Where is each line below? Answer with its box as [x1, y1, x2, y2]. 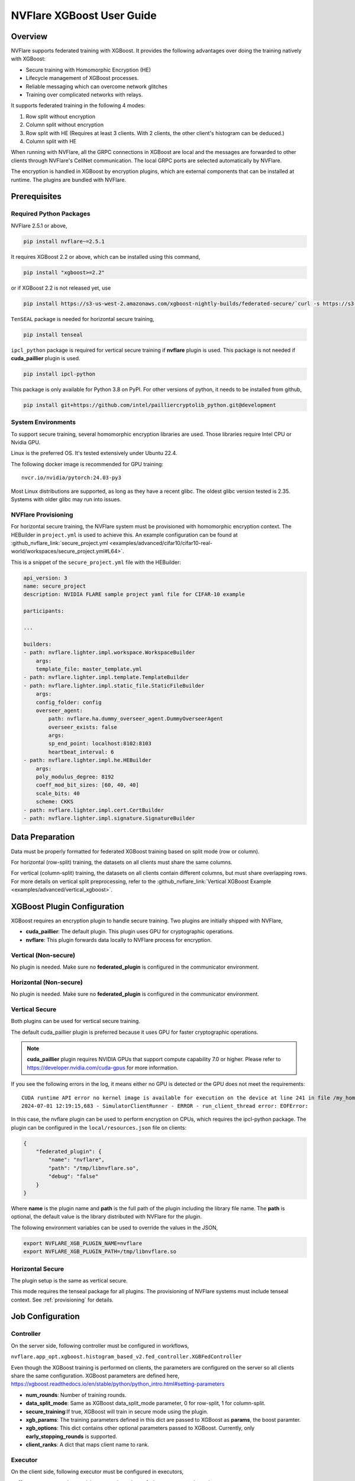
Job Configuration [11, 1312, 80, 1322]
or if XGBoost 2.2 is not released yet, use [11, 284, 111, 291]
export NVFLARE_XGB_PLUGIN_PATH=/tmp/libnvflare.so [23, 1248, 177, 1255]
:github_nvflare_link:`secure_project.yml [11, 539, 109, 546]
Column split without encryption [25, 121, 104, 129]
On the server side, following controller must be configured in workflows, [11, 1342, 189, 1349]
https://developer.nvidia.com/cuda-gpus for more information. [27, 1064, 179, 1071]
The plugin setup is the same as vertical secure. [11, 1277, 128, 1284]
